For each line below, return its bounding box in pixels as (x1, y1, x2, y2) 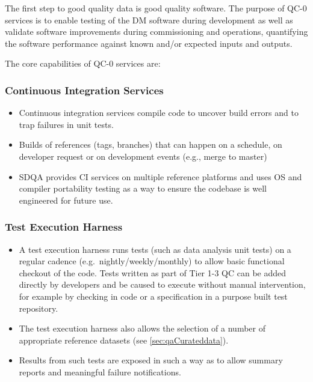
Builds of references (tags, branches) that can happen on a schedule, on (19, 138, 282, 151)
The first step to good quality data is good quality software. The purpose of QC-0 (5, 2, 307, 14)
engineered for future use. (19, 193, 113, 206)
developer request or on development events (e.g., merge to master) (19, 150, 267, 162)
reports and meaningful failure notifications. (19, 365, 181, 378)
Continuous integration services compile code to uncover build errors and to (19, 106, 299, 119)
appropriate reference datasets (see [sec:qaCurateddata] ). (19, 333, 229, 346)
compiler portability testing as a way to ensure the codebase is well (19, 182, 267, 195)
